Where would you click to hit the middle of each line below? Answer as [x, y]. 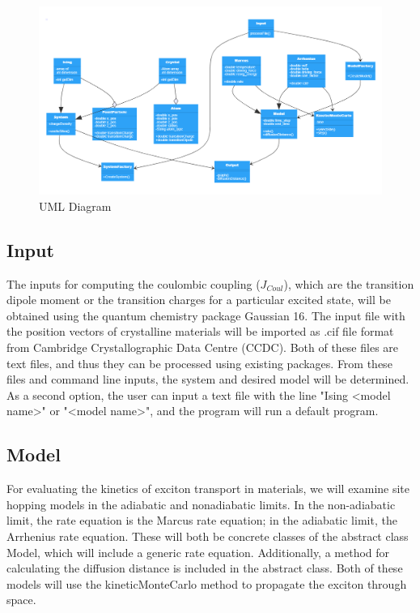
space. [21, 600]
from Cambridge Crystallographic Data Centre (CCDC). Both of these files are [203, 347]
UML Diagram [75, 206]
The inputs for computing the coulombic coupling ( [134, 283]
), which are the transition [349, 283]
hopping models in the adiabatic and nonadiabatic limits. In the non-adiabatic [201, 504]
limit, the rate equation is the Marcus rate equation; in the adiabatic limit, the [202, 520]
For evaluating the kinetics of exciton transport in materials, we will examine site [208, 489]
